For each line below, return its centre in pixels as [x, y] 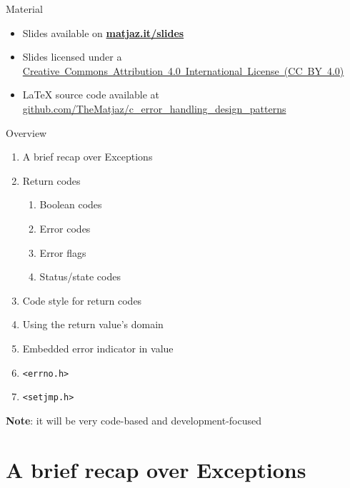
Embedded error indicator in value [98, 348]
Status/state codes [80, 276]
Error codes [65, 228]
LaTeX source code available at [91, 95]
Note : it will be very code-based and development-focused [134, 420]
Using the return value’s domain [93, 324]
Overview [26, 132]
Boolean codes [71, 204]
